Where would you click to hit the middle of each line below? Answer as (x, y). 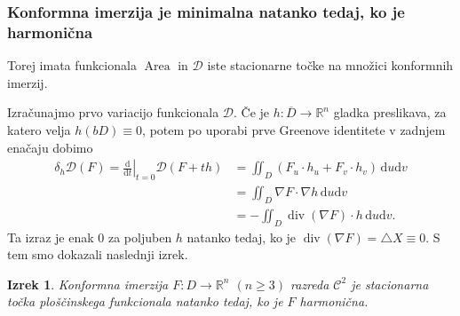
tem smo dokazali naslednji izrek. (98, 254)
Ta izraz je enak (51, 237)
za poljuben (140, 237)
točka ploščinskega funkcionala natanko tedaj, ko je (145, 301)
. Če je (252, 112)
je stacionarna (390, 284)
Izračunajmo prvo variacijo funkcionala (113, 112)
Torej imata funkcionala (72, 65)
